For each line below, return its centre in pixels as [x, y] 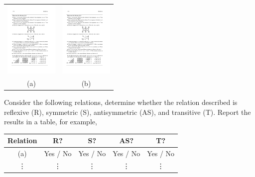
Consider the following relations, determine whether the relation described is [121, 102]
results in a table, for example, [51, 122]
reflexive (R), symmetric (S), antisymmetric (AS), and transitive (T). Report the [127, 112]
